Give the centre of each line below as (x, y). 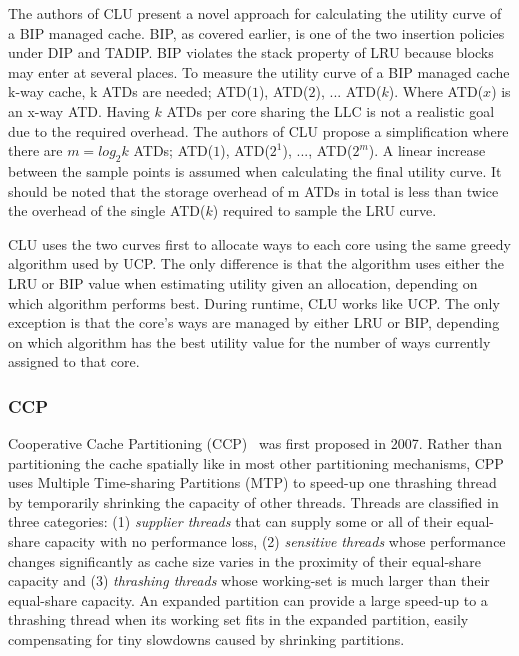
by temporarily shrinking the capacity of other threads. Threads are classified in (253, 501)
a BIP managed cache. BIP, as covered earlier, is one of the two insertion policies (256, 32)
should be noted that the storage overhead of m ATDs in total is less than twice (253, 190)
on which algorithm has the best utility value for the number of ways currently (249, 341)
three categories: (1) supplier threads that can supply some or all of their (230, 521)
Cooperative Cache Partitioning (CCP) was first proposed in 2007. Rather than (255, 443)
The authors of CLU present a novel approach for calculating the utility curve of (255, 13)
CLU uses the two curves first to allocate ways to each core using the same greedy (259, 243)
